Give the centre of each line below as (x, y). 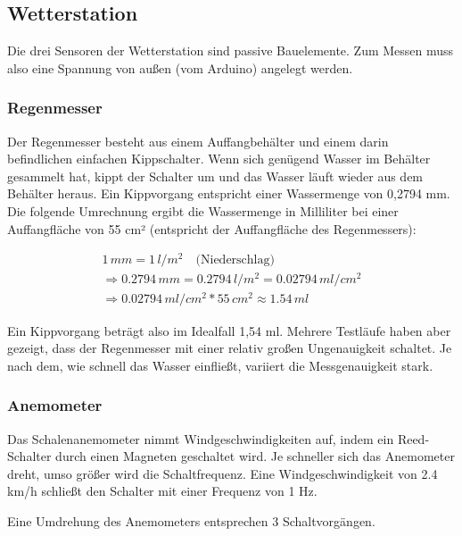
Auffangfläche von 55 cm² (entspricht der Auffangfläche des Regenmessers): (212, 228)
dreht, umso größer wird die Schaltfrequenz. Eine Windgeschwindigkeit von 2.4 (223, 473)
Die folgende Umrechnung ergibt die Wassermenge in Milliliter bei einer (203, 210)
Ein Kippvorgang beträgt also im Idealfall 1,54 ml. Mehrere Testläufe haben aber (229, 330)
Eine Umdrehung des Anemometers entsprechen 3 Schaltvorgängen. (191, 520)
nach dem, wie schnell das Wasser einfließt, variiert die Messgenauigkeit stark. (220, 365)
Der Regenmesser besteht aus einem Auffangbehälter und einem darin (198, 141)
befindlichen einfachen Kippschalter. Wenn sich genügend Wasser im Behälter (219, 159)
